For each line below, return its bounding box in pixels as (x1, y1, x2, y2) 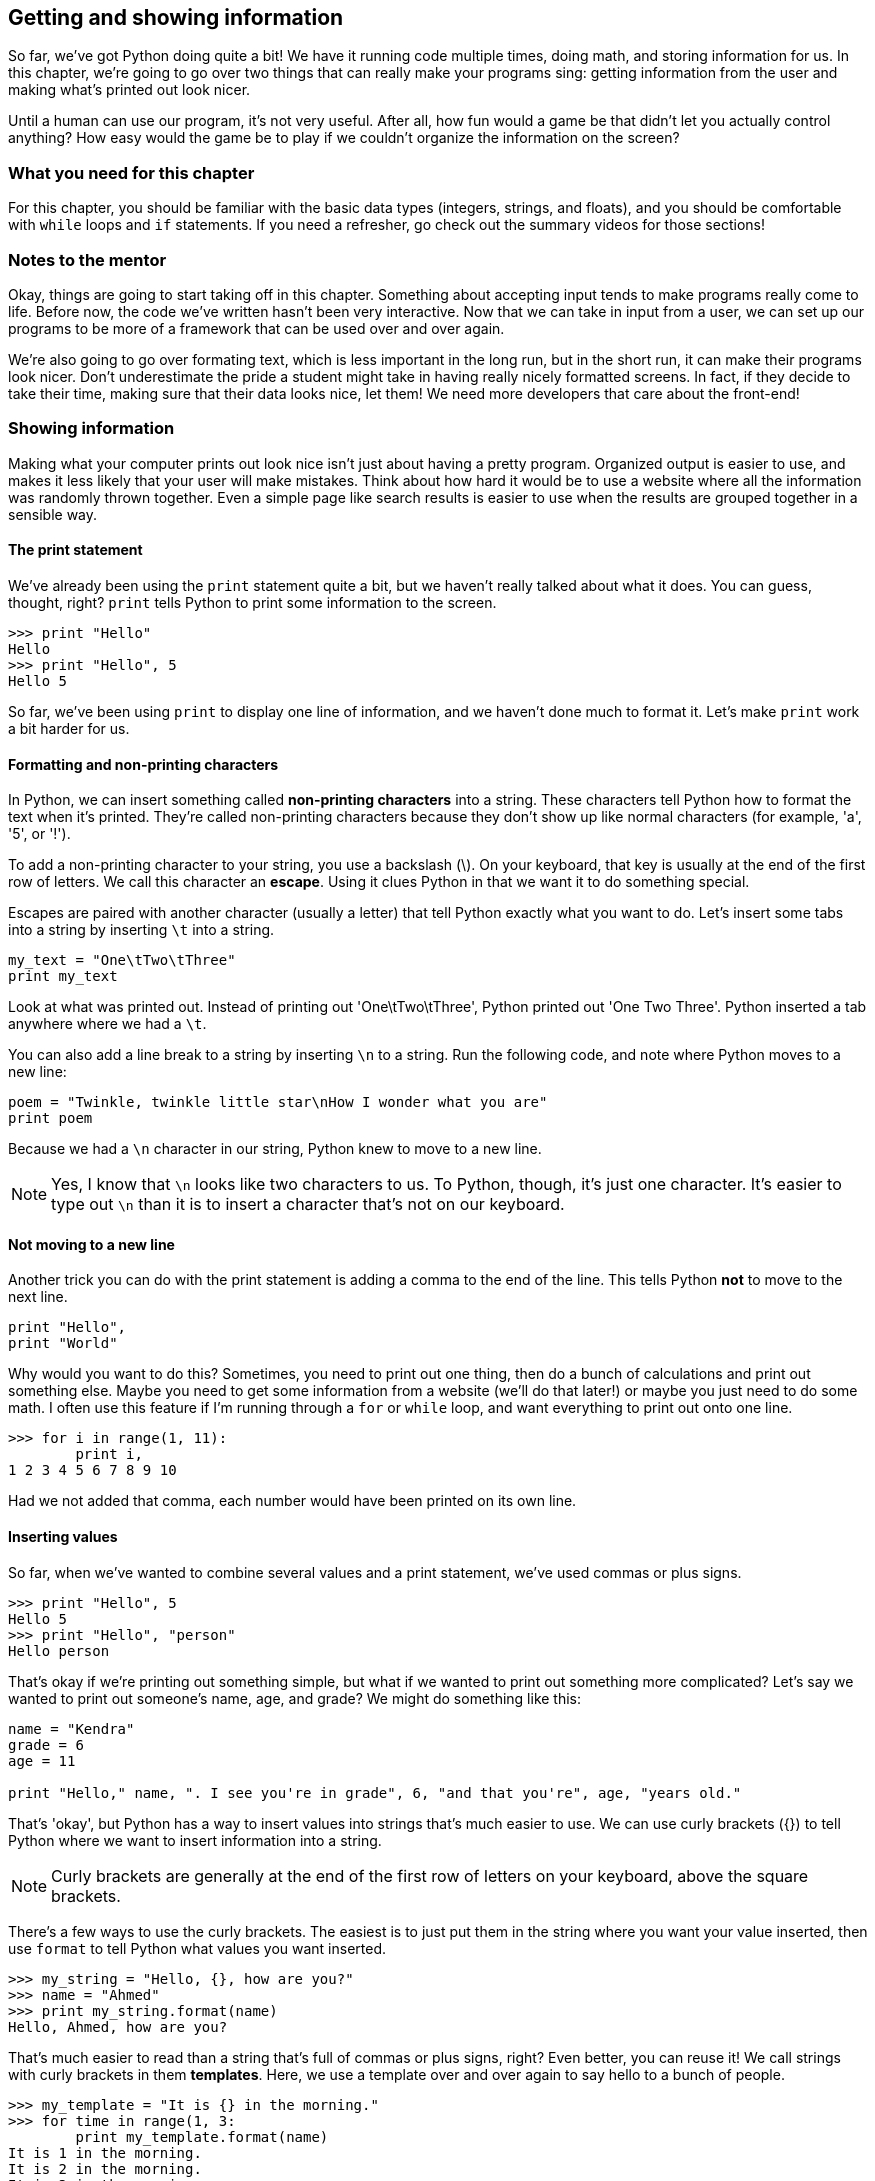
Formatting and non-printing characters (8, 755, 279, 773)
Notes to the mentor (8, 249, 167, 270)
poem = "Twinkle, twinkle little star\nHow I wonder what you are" (8, 1094, 548, 1111)
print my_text (8, 968, 118, 985)
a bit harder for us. (8, 719, 130, 737)
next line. (8, 1288, 68, 1306)
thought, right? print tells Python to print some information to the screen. (8, 593, 497, 611)
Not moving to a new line (8, 1235, 175, 1253)
